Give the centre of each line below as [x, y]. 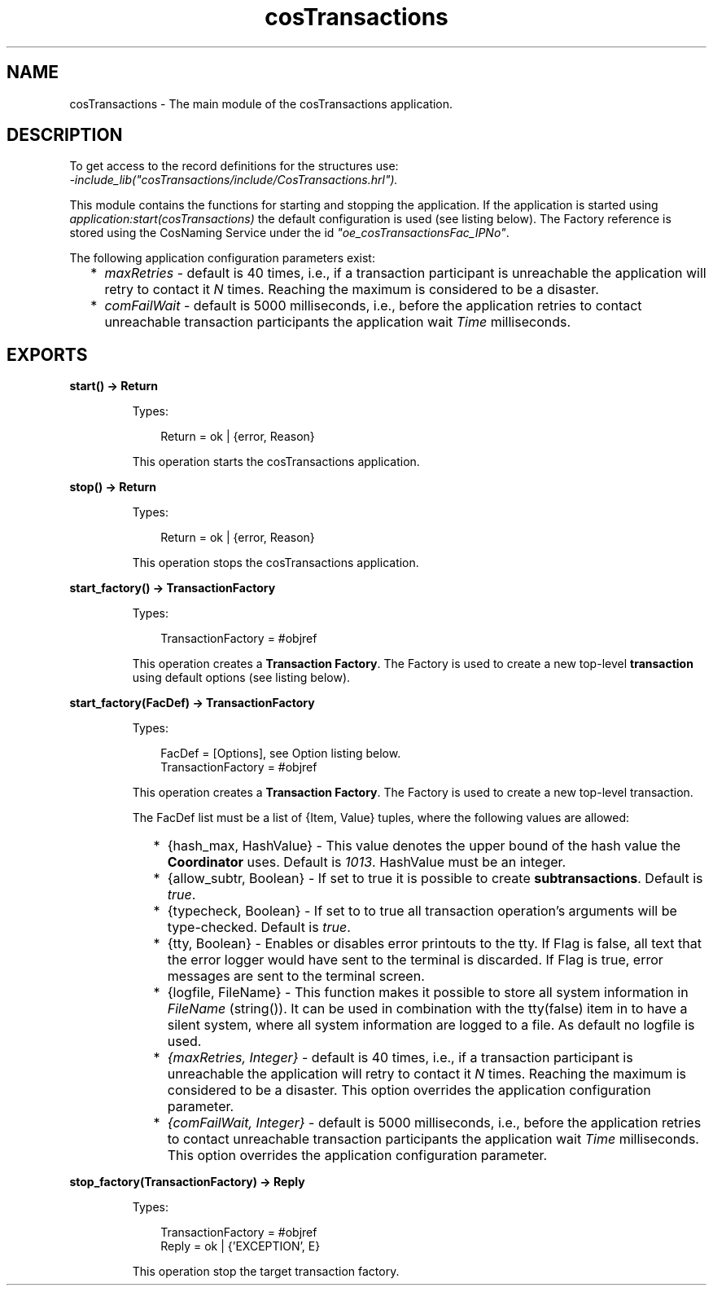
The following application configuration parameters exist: [222, 258]
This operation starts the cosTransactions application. [276, 462]
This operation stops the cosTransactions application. [276, 563]
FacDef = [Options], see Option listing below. [281, 754]
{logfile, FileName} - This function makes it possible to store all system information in [428, 993]
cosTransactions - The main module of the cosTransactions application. [261, 103]
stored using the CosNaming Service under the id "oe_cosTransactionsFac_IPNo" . [289, 233]
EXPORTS [47, 354]
